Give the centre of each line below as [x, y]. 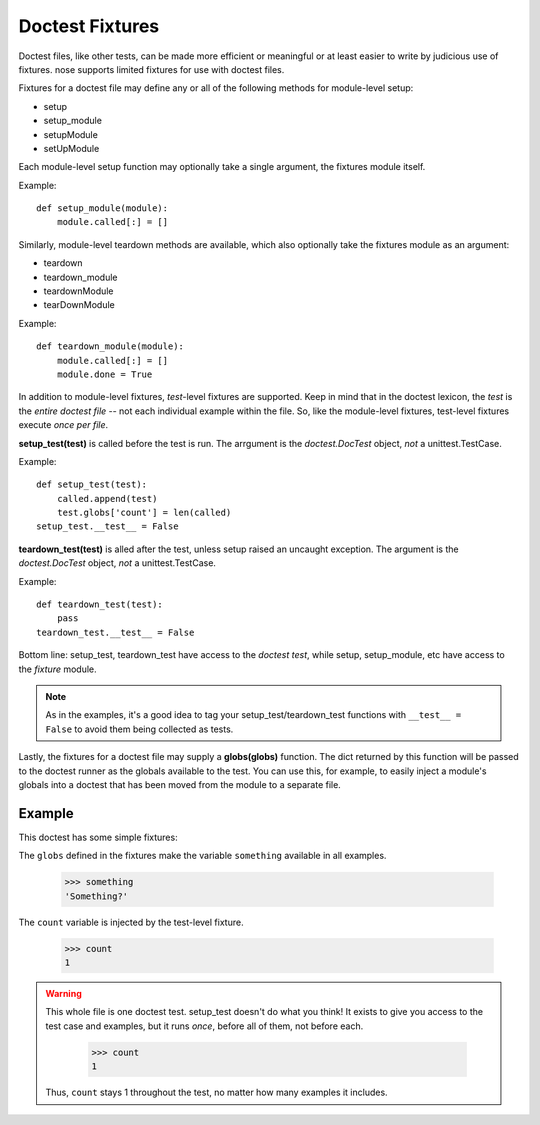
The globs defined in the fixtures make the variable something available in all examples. [202, 856]
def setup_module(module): [102, 208]
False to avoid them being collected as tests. [139, 729]
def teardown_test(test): [100, 604]
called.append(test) [107, 498]
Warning [63, 993]
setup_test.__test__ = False [107, 526]
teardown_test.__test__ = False [115, 632]
